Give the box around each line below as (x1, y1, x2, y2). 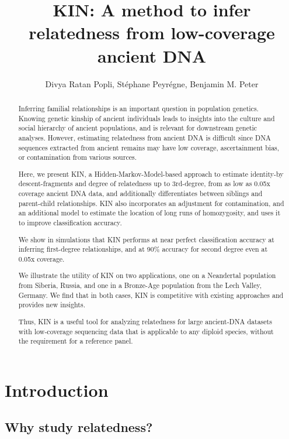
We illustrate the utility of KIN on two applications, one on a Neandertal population (18, 270, 276, 280)
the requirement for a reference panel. (18, 336, 133, 346)
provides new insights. (18, 300, 85, 310)
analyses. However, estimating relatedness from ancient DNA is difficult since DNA (18, 132, 271, 142)
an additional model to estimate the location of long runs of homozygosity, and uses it (18, 208, 281, 218)
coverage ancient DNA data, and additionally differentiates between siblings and (18, 188, 263, 198)
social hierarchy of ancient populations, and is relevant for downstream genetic (18, 123, 257, 133)
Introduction (5, 378, 109, 402)
